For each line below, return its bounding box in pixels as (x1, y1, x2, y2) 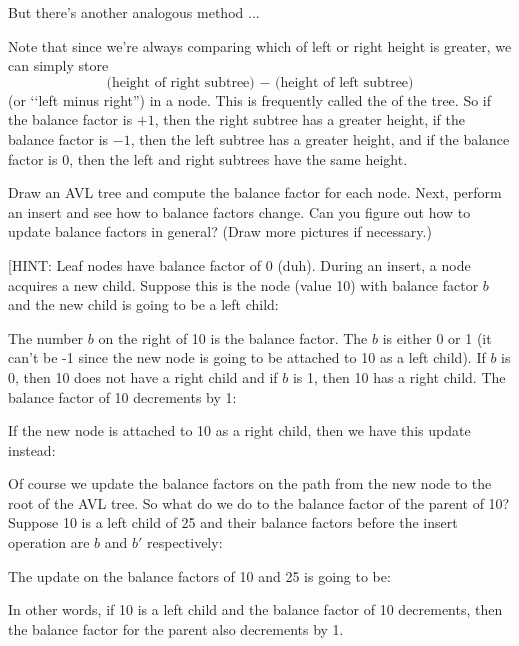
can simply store (8, 55, 109, 76)
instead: (8, 439, 56, 460)
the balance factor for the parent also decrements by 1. (8, 618, 344, 639)
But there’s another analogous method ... (8, 2, 260, 22)
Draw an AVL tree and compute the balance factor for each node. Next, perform (8, 182, 502, 203)
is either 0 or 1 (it (382, 327, 492, 348)
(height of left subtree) (275, 75, 414, 90)
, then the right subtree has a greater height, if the (154, 109, 465, 130)
